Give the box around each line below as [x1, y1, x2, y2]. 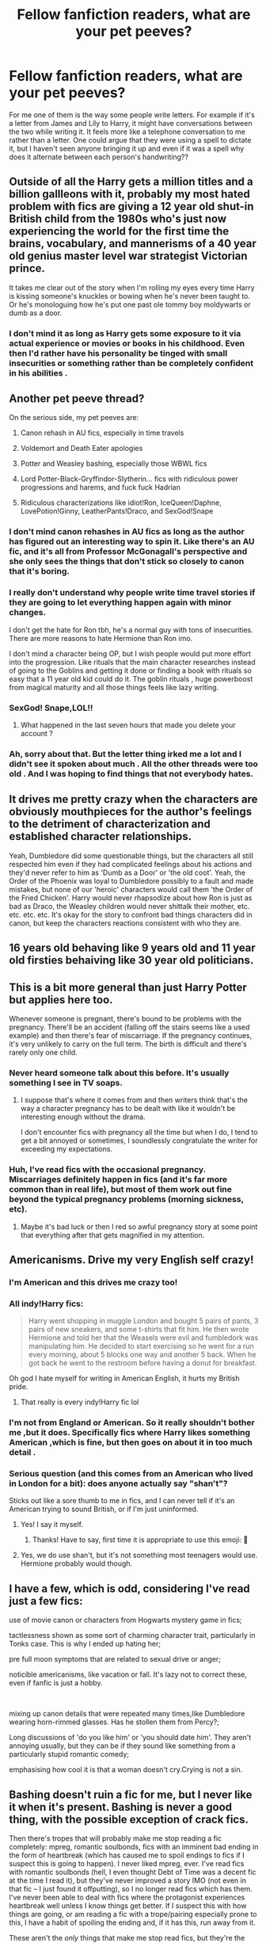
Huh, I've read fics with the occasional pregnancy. [9, 1164, 207, 1175]
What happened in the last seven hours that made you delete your [20, 720, 236, 730]
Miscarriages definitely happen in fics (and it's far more [9, 1174, 228, 1185]
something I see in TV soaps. [9, 1077, 123, 1088]
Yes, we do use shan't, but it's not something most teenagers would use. [20, 1551, 258, 1560]
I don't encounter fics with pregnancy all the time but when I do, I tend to [20, 1128, 258, 1137]
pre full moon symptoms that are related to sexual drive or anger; [9, 1655, 221, 1664]
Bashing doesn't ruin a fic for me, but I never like [9, 1788, 253, 1801]
